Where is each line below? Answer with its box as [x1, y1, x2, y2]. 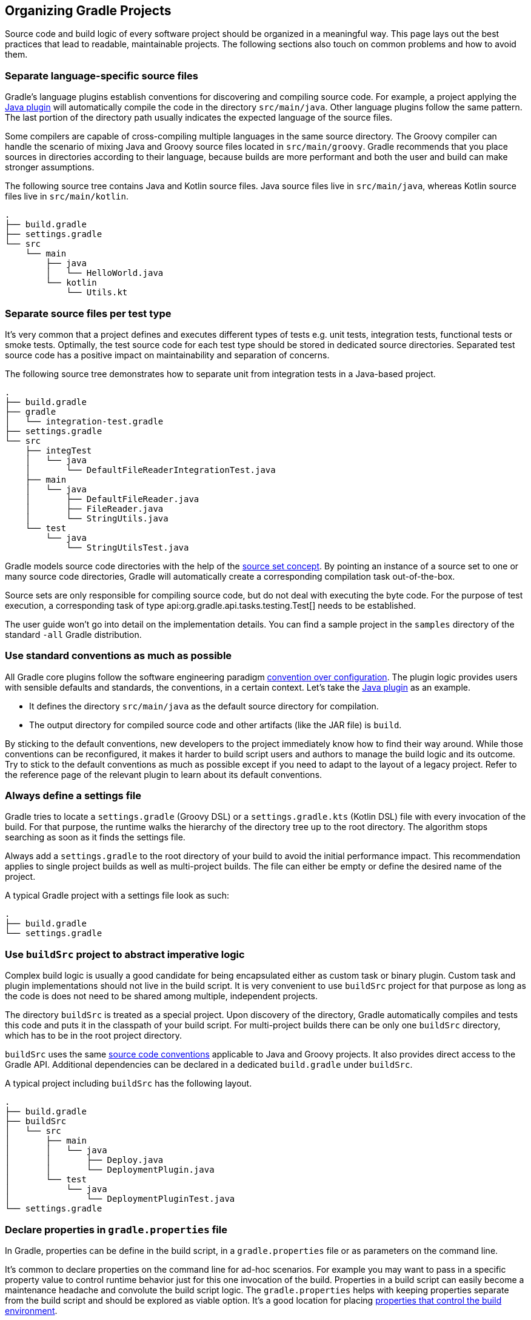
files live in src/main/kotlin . [5, 191, 129, 202]
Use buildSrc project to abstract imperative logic [5, 948, 245, 960]
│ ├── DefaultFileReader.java [25, 494, 199, 504]
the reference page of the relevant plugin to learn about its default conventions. [5, 769, 322, 780]
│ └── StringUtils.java [25, 513, 169, 523]
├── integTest [25, 445, 92, 455]
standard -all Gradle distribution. [5, 629, 142, 640]
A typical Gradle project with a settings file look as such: [5, 890, 230, 901]
